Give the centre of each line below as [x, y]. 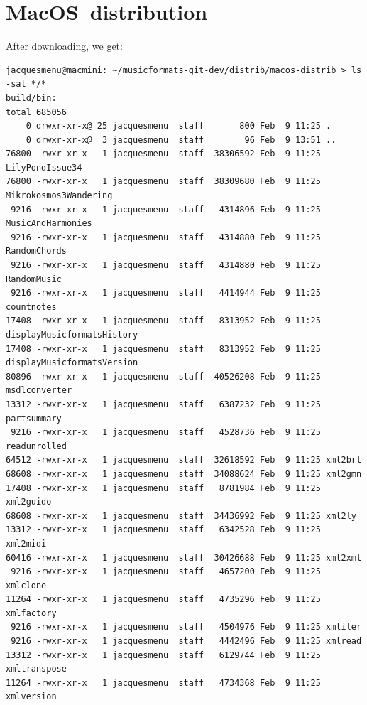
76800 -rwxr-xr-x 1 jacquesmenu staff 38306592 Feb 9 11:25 [163, 154]
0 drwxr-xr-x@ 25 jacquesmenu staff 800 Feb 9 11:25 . [179, 126]
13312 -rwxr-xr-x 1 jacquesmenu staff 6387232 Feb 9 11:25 [163, 404]
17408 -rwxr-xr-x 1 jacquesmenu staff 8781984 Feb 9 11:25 [163, 488]
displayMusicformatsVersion [72, 363]
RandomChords [36, 251]
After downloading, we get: [64, 46]
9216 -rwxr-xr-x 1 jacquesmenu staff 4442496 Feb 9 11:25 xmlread [186, 641]
